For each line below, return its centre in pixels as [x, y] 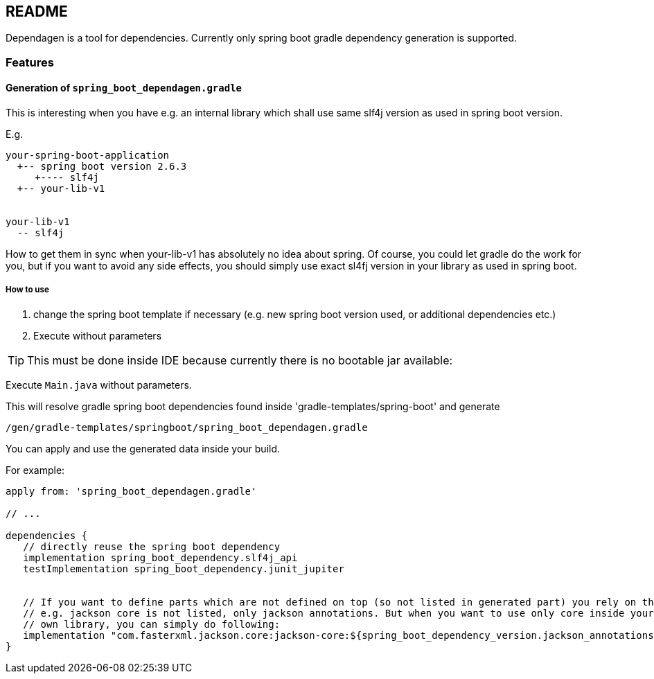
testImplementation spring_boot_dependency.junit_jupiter [184, 568]
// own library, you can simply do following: [152, 624]
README [37, 11]
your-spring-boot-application [88, 156]
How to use [27, 290]
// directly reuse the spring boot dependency [152, 546]
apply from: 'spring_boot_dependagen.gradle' [131, 491]
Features [30, 62]
